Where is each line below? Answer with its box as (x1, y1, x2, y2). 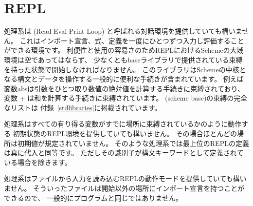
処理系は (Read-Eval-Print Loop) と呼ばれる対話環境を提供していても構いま (4, 26, 242, 36)
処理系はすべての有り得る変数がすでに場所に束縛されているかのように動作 (4, 119, 242, 129)
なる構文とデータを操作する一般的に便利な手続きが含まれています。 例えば (4, 74, 244, 84)
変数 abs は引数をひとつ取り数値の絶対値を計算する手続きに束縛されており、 (4, 83, 244, 93)
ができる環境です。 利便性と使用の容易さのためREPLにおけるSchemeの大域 (4, 45, 244, 55)
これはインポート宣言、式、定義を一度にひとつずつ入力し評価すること (19, 35, 244, 45)
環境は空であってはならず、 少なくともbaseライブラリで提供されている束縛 (4, 54, 243, 64)
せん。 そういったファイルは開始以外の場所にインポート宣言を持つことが (10, 183, 245, 193)
